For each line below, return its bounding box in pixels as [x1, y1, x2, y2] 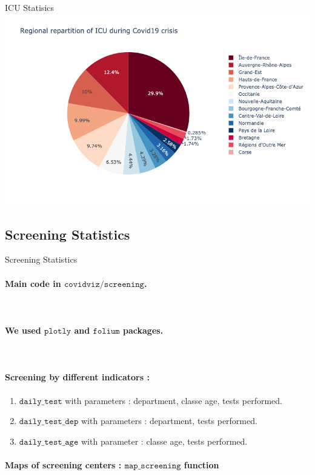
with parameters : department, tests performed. [81, 414, 257, 427]
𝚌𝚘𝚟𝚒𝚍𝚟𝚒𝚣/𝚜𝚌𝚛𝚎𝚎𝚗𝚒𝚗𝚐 [64, 280, 144, 289]
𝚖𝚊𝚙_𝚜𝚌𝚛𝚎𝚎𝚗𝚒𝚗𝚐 [124, 461, 181, 470]
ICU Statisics [5, 1, 55, 13]
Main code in [5, 277, 61, 289]
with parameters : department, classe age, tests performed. [65, 394, 282, 406]
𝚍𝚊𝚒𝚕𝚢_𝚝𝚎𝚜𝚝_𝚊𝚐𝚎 [19, 437, 79, 446]
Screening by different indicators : [5, 371, 150, 383]
